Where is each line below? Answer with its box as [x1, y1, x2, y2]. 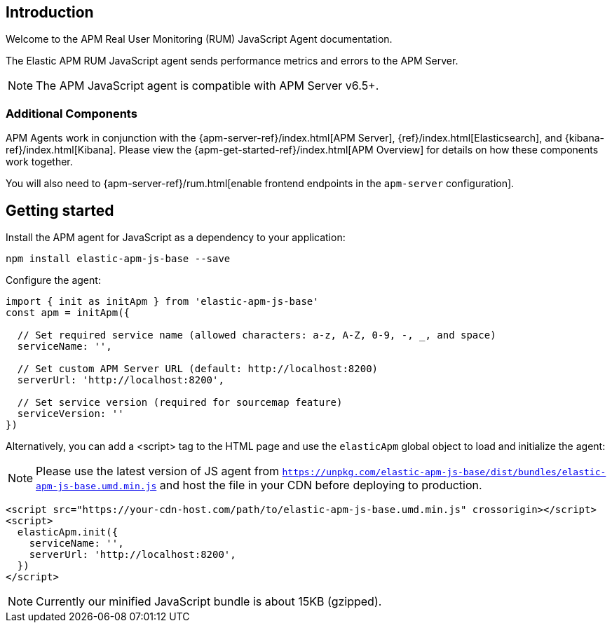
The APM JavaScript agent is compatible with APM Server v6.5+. [36, 78, 379, 93]
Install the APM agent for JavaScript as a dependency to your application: [6, 231, 346, 244]
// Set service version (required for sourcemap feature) [17, 397, 343, 409]
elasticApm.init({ [17, 526, 118, 538]
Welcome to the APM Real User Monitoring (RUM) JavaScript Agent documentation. [6, 33, 393, 46]
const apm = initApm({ [6, 307, 130, 319]
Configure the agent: [6, 274, 101, 287]
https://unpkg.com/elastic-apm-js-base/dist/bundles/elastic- [282, 467, 606, 478]
